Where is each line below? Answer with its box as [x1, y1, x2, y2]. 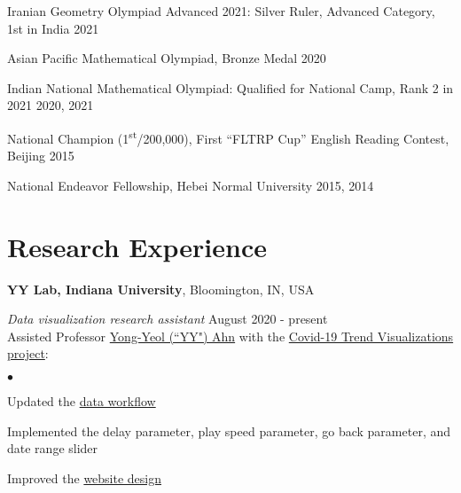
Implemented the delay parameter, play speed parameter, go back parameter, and [7, 421, 451, 440]
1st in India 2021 [7, 19, 99, 37]
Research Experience [7, 228, 267, 264]
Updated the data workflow [7, 391, 156, 410]
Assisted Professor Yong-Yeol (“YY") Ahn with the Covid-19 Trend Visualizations [7, 326, 454, 345]
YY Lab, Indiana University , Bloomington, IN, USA [7, 279, 315, 298]
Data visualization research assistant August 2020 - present [7, 309, 328, 328]
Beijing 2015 [7, 146, 74, 165]
